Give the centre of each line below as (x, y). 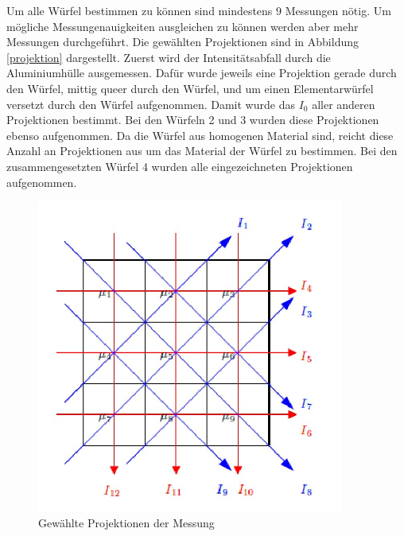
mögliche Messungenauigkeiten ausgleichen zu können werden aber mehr (183, 26)
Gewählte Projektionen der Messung (126, 523)
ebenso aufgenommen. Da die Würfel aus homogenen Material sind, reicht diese (200, 135)
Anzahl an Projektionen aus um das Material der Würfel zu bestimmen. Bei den (202, 151)
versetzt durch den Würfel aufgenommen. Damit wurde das (151, 104)
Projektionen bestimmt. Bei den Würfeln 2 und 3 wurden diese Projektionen (193, 120)
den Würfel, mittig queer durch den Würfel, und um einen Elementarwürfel (190, 88)
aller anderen (344, 104)
